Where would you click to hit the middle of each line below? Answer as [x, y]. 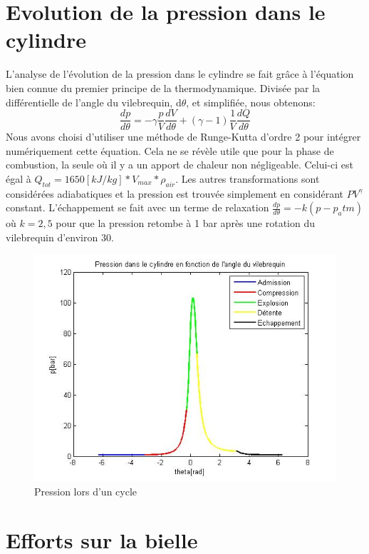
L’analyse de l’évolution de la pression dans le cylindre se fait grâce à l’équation [180, 74]
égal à [19, 178]
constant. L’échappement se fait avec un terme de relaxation [137, 207]
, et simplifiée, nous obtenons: [251, 102]
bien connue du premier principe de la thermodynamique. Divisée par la [163, 87]
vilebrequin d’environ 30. [60, 237]
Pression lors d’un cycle [86, 491]
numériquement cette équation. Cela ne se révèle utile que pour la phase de [170, 150]
